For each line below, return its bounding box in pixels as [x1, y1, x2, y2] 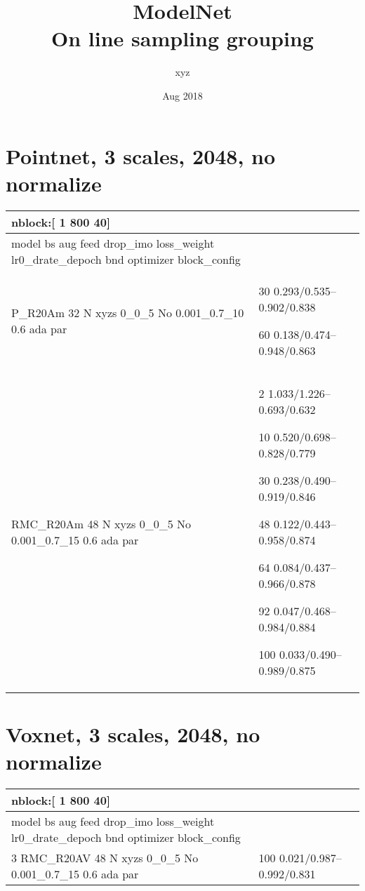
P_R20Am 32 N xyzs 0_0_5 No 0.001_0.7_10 [11, 304, 244, 321]
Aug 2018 [162, 88, 203, 102]
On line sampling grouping [51, 24, 314, 53]
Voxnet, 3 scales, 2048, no [6, 719, 260, 748]
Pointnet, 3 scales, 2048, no [6, 141, 276, 170]
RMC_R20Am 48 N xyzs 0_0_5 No [11, 515, 192, 532]
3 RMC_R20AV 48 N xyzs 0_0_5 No [11, 849, 199, 866]
